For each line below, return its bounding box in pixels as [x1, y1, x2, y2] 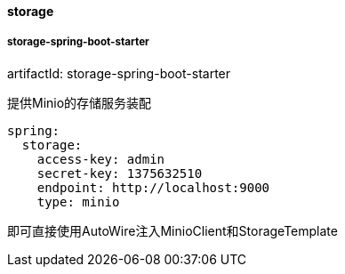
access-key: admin [36, 151, 165, 166]
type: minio [36, 194, 120, 209]
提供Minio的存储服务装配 [7, 94, 152, 110]
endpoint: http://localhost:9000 [36, 180, 270, 195]
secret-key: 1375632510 [36, 165, 203, 181]
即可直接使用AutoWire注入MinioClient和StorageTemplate [7, 222, 338, 238]
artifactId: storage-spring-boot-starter [7, 65, 231, 81]
